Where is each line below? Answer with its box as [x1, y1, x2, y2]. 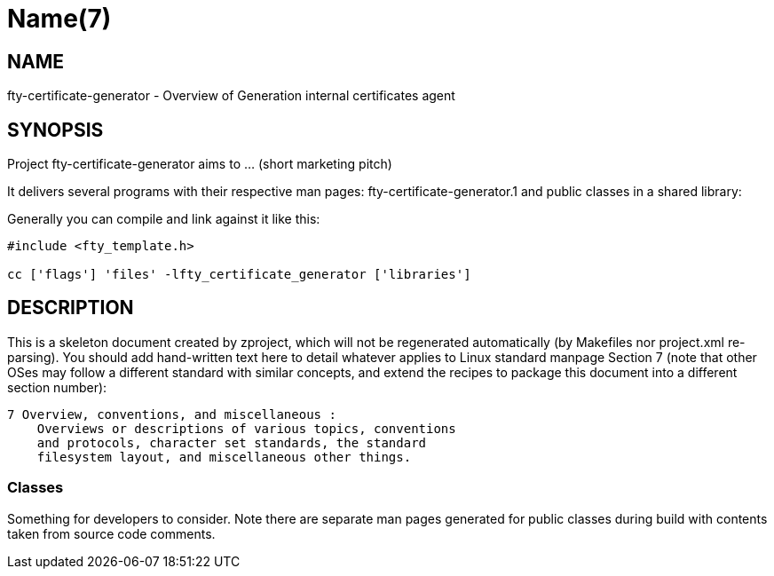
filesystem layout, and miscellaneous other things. [36, 449, 412, 464]
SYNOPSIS [7, 118, 104, 141]
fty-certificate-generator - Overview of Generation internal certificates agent [7, 88, 455, 104]
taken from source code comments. [7, 525, 216, 541]
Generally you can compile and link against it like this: [7, 211, 320, 227]
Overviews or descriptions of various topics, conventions [36, 421, 456, 436]
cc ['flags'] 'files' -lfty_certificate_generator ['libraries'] [7, 267, 471, 282]
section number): [7, 379, 107, 395]
